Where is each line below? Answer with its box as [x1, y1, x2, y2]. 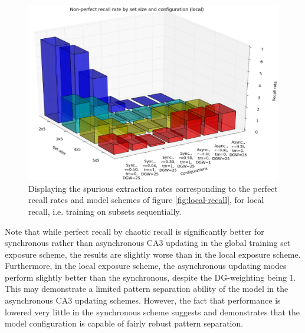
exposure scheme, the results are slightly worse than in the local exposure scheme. [5, 248, 301, 260]
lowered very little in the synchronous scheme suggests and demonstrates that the [5, 305, 300, 318]
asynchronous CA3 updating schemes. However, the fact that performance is [5, 294, 281, 307]
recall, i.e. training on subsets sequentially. [28, 205, 182, 217]
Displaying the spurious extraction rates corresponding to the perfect [28, 182, 278, 194]
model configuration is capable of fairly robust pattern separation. [5, 317, 244, 329]
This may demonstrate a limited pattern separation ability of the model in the [5, 282, 288, 295]
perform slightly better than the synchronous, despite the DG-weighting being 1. [5, 271, 296, 283]
